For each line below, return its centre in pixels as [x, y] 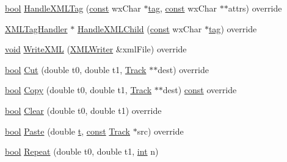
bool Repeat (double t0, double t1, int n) [82, 151]
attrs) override [255, 8]
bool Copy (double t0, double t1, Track [78, 90]
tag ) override [233, 28]
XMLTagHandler [36, 28]
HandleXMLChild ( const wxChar [140, 28]
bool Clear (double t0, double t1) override [83, 110]
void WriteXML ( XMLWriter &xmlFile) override [96, 49]
